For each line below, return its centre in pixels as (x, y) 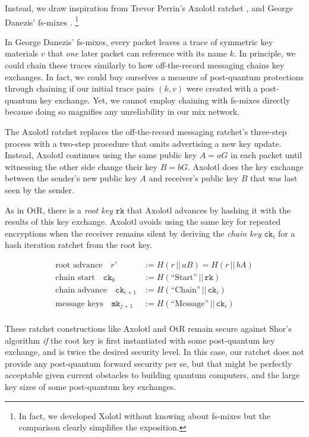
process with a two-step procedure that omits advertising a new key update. (143, 143)
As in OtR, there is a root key (59, 210)
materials (22, 53)
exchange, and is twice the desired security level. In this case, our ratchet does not (154, 352)
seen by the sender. (40, 189)
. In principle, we (265, 53)
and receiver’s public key (194, 178)
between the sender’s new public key (71, 178)
